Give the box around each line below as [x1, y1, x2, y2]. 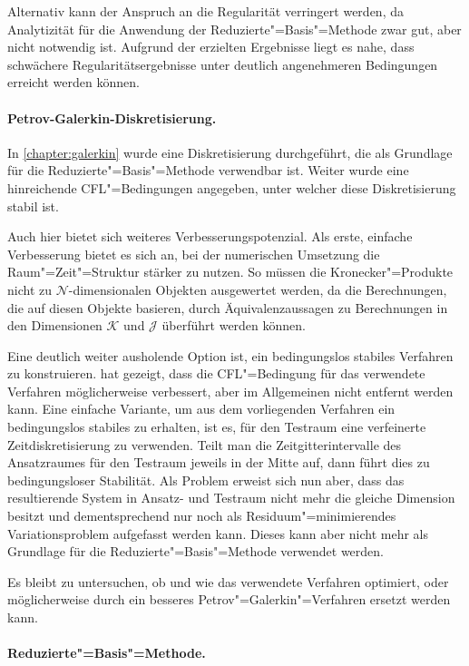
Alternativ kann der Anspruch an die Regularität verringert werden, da [7, 2, 404, 20]
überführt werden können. [161, 316, 306, 335]
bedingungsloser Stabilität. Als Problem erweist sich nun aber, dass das [7, 470, 405, 489]
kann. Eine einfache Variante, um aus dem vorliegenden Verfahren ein [7, 399, 396, 418]
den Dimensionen [7, 316, 103, 335]
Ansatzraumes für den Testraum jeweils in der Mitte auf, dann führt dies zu [7, 453, 430, 472]
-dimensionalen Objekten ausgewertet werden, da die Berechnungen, [68, 279, 447, 299]
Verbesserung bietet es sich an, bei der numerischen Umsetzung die [7, 244, 380, 263]
